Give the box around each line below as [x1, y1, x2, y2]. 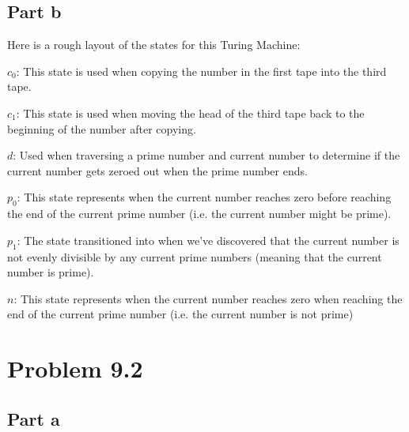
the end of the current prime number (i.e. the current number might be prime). [7, 205, 392, 222]
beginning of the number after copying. [7, 120, 196, 137]
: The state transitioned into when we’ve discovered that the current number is [17, 231, 400, 248]
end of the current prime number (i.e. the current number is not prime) [7, 306, 354, 322]
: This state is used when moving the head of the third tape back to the [16, 104, 365, 121]
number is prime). [7, 264, 94, 280]
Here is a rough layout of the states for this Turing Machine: [7, 36, 301, 53]
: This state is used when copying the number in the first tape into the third [16, 62, 387, 79]
